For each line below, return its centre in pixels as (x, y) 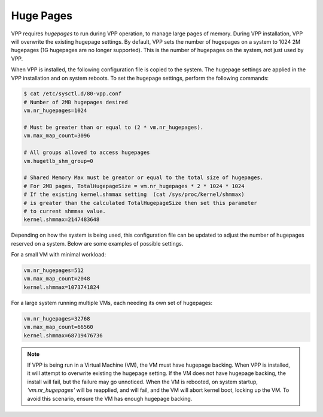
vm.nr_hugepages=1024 (55, 111)
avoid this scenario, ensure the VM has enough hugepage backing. (110, 398)
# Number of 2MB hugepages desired (76, 102)
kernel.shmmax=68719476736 (63, 335)
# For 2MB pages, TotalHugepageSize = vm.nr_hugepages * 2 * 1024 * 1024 (134, 186)
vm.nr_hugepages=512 (54, 271)
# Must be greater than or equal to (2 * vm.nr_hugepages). (114, 128)
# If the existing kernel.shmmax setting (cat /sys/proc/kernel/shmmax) (134, 194)
